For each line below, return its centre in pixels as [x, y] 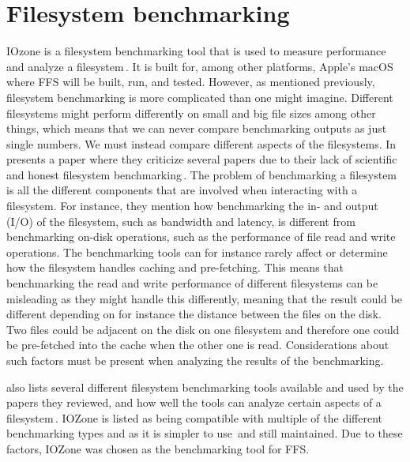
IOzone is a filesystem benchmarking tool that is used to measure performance [196, 51]
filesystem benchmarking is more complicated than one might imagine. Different [200, 97]
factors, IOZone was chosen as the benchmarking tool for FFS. [158, 448]
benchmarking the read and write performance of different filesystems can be [192, 283]
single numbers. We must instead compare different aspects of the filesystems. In [201, 143]
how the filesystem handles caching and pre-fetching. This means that [175, 267]
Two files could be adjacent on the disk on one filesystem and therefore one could [203, 329]
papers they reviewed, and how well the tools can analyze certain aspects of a [194, 402]
